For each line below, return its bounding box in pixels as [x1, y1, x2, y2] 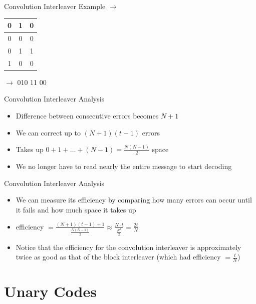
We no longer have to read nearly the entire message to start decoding [16, 161, 232, 171]
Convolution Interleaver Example [4, 1, 106, 11]
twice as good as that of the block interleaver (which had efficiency [16, 251, 221, 262]
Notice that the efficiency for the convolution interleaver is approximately [16, 241, 241, 252]
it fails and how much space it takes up [16, 204, 136, 215]
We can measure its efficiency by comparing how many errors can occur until [16, 194, 252, 205]
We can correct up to [16, 127, 81, 137]
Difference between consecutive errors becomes [16, 110, 159, 120]
